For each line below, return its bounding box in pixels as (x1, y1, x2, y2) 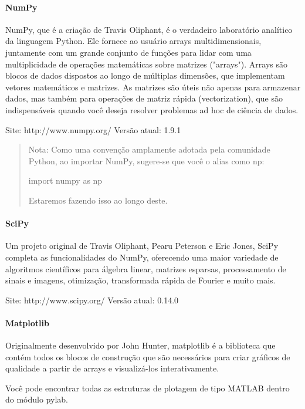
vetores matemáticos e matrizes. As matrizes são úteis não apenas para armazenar (5, 80, 301, 93)
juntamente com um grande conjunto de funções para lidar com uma (5, 46, 252, 58)
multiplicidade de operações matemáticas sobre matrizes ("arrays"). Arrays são (5, 58, 288, 70)
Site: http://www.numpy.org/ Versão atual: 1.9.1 (5, 123, 181, 136)
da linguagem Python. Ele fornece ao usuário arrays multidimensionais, (5, 35, 262, 47)
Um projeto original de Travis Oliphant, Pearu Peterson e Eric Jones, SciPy (5, 239, 279, 252)
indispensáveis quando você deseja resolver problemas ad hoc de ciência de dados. (5, 103, 299, 116)
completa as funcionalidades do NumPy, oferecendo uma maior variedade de (5, 251, 279, 263)
